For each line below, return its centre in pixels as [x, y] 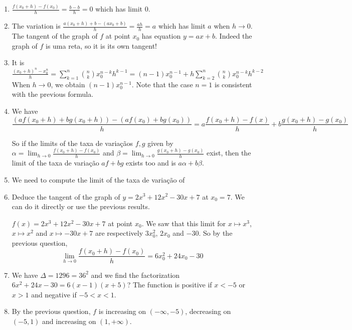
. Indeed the [234, 36]
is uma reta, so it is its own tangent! [101, 45]
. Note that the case [162, 84]
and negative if [54, 294]
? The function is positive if [169, 285]
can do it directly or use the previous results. [81, 206]
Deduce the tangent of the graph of [66, 196]
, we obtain [68, 84]
